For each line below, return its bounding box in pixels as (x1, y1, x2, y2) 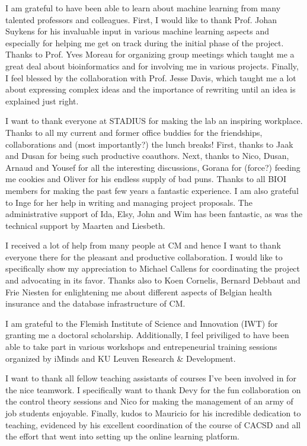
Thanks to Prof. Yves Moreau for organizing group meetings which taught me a (5, 48, 295, 60)
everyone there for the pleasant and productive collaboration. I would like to (5, 250, 283, 263)
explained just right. (5, 94, 79, 107)
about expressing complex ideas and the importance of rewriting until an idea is (5, 83, 296, 95)
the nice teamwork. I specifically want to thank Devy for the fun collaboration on (5, 383, 301, 396)
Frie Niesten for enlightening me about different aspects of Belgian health (5, 285, 272, 298)
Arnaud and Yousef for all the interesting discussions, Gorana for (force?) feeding (5, 161, 300, 173)
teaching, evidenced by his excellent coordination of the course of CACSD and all (5, 418, 301, 431)
